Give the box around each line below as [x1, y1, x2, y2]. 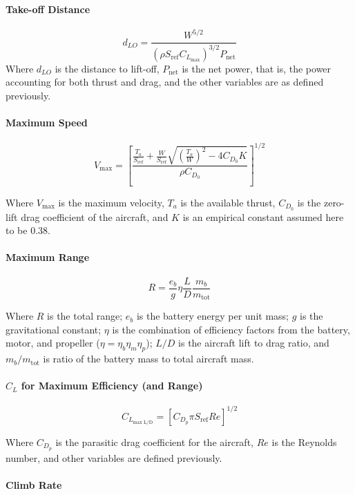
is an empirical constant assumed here [182, 209, 344, 224]
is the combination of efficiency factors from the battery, [112, 322, 350, 336]
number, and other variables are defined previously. [6, 450, 222, 465]
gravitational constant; [6, 322, 102, 336]
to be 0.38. [6, 223, 50, 237]
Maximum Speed [6, 115, 88, 130]
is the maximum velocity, [58, 195, 164, 209]
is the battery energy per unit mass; [136, 309, 289, 323]
